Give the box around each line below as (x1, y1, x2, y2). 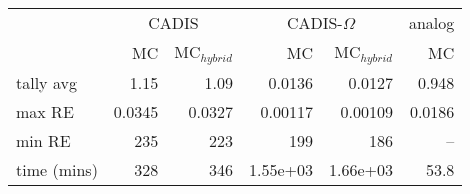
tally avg (16, 70, 77, 94)
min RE (16, 128, 71, 152)
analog (408, 11, 455, 34)
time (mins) (16, 157, 98, 181)
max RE (16, 99, 74, 123)
